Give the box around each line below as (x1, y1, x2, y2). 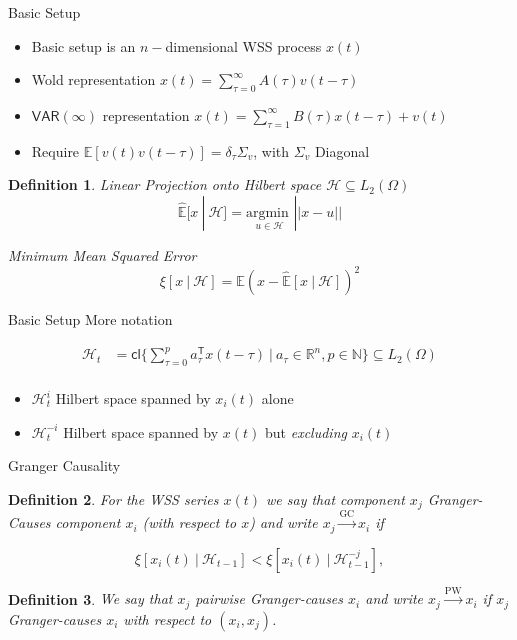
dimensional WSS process (165, 35, 322, 56)
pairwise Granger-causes (195, 588, 344, 609)
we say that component (266, 488, 405, 509)
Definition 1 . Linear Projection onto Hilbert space (8, 174, 322, 195)
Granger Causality (8, 455, 121, 476)
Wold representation (31, 69, 156, 90)
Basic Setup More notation (8, 309, 173, 330)
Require (31, 140, 80, 161)
